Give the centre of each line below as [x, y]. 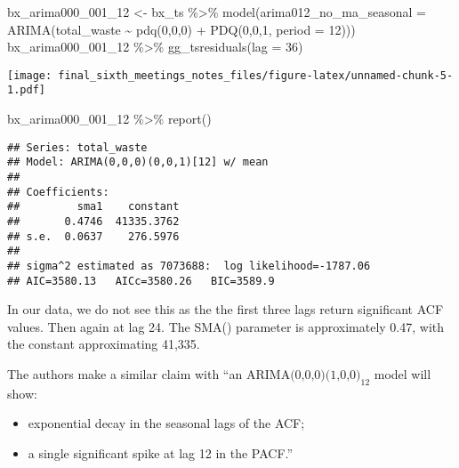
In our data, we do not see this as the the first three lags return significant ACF [225, 309]
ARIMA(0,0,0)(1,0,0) [303, 376]
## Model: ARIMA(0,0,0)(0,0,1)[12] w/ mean [138, 162]
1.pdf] [26, 90]
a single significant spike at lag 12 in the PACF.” [161, 453]
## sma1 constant [93, 207]
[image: [30, 75]
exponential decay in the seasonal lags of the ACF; [166, 423]
